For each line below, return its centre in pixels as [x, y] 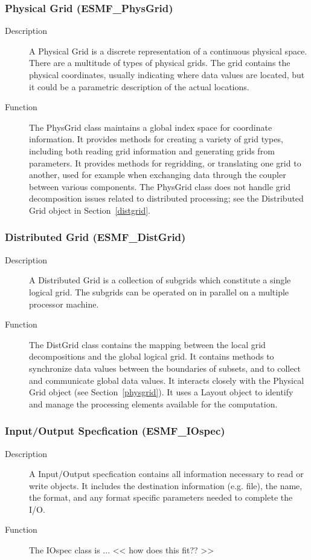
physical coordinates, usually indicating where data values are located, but [167, 74]
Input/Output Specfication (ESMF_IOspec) [115, 431]
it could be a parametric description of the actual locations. [139, 86]
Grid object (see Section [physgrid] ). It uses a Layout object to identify [161, 392]
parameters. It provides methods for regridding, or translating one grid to [165, 163]
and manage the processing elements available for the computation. [153, 404]
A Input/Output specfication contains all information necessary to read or [166, 474]
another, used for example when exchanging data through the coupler [158, 175]
